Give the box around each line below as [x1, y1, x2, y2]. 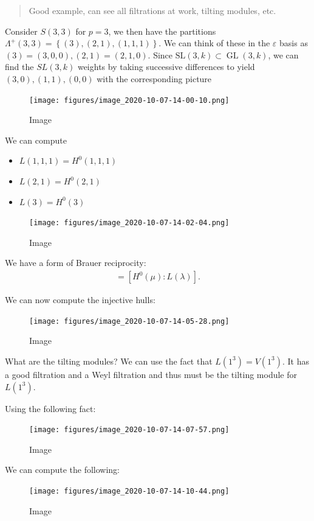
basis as [279, 37, 308, 49]
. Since [148, 48, 173, 61]
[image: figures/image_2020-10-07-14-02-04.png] [29, 219, 230, 228]
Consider [5, 24, 38, 37]
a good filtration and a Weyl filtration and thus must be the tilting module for [5, 368, 298, 380]
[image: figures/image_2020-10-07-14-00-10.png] [29, 96, 230, 105]
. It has [282, 354, 310, 367]
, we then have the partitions [108, 24, 216, 37]
